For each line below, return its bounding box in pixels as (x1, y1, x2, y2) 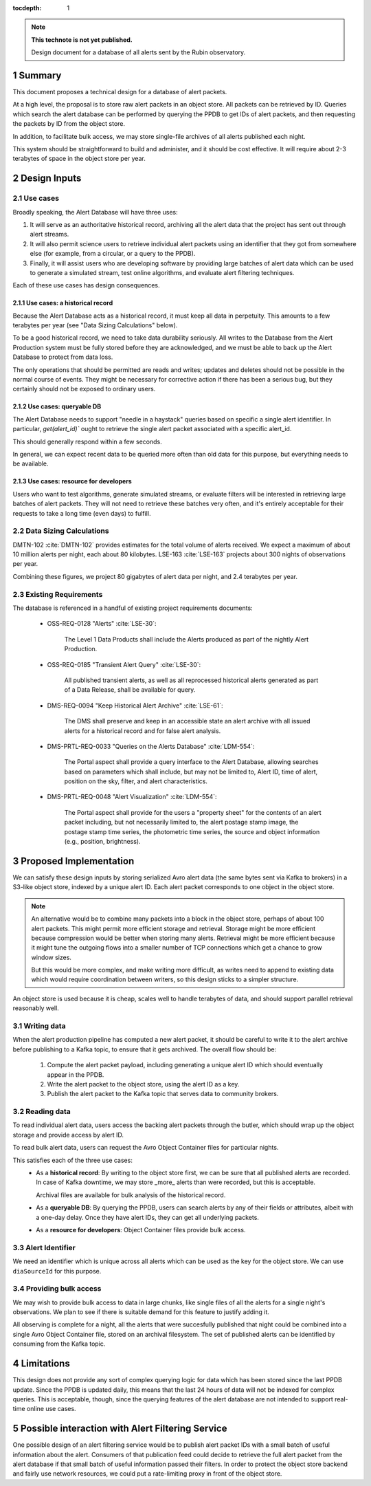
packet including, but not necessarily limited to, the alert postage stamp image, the (64, 818, 299, 827)
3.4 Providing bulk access (12, 1284, 102, 1293)
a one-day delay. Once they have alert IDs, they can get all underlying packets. (36, 1213, 259, 1221)
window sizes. (31, 953, 72, 961)
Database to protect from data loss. (12, 353, 113, 361)
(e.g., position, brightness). (64, 838, 141, 846)
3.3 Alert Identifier (12, 1243, 76, 1252)
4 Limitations (12, 1358, 70, 1370)
